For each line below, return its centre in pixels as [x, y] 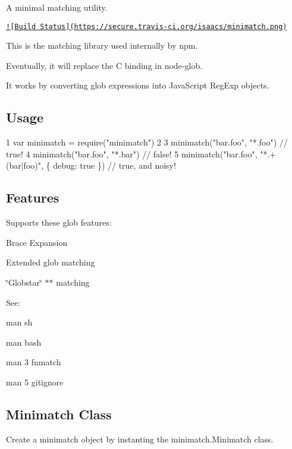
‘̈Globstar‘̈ [24, 282]
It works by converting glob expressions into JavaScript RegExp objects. [138, 85]
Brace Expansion [37, 242]
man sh [19, 322]
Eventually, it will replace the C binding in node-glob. [104, 65]
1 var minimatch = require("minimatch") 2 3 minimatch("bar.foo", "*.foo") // [147, 142]
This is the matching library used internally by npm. [102, 45]
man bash [24, 342]
